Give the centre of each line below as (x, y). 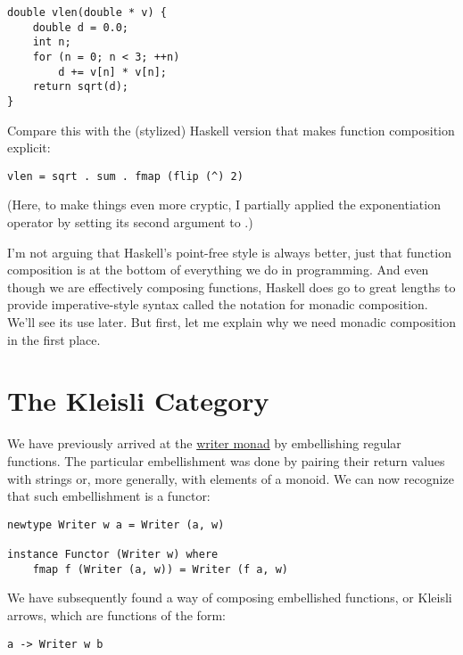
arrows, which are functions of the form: (116, 614)
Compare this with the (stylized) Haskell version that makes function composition (231, 130)
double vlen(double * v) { (87, 12)
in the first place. (54, 339)
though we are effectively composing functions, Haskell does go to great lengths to (231, 287)
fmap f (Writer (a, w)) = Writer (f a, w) (160, 569)
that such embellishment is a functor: (109, 496)
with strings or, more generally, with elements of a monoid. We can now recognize (231, 478)
